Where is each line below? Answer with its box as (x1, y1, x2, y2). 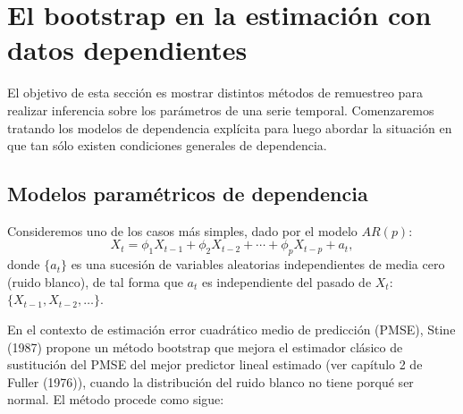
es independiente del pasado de (201, 272, 372, 291)
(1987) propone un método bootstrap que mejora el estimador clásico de (7, 337, 403, 356)
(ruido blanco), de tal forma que (7, 272, 183, 291)
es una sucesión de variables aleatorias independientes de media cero (71, 255, 445, 274)
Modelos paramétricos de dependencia (7, 180, 368, 207)
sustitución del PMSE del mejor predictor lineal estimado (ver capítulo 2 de (7, 355, 423, 374)
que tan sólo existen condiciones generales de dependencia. (7, 136, 327, 155)
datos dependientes (7, 31, 248, 68)
